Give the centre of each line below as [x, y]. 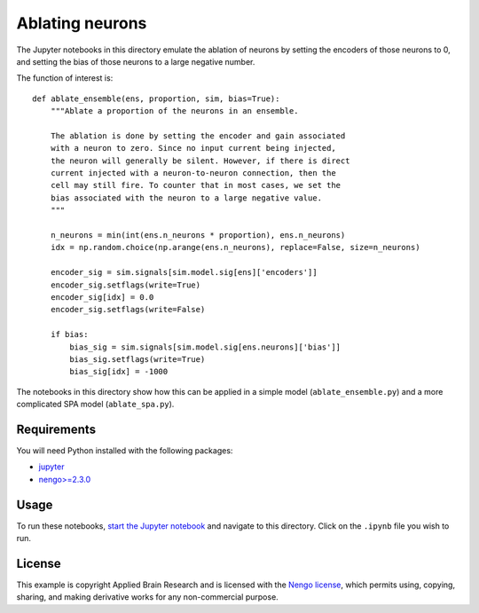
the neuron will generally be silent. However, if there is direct [200, 161]
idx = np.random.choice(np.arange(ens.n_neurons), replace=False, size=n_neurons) [235, 248]
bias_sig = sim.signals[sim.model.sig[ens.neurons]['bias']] [205, 347]
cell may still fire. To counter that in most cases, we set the [196, 185]
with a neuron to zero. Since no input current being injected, [193, 148]
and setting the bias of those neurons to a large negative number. [136, 61]
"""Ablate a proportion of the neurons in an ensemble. [174, 111]
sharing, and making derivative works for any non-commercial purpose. [147, 597]
